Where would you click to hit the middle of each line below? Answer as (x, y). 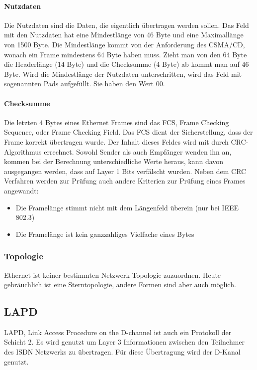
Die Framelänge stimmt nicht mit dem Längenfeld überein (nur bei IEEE (127, 207)
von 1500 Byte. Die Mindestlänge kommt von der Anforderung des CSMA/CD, (125, 44)
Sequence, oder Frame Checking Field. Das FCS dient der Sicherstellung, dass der (128, 132)
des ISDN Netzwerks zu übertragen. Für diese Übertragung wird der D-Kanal (122, 352)
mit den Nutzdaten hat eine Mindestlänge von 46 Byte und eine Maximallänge (124, 35)
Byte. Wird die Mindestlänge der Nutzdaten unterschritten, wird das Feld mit (123, 74)
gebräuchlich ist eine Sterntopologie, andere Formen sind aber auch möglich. (120, 284)
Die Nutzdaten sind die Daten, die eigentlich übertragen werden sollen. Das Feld (127, 25)
